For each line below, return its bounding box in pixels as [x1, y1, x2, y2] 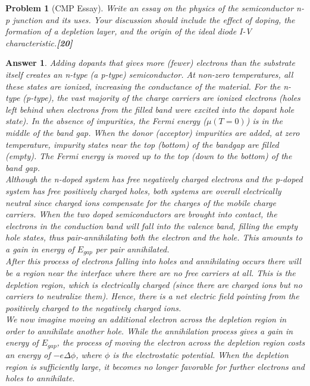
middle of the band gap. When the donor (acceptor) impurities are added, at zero [5, 126, 300, 138]
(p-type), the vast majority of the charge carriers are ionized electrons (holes [23, 91, 300, 104]
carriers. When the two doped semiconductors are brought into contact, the [5, 208, 277, 220]
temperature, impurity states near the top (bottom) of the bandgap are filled [5, 138, 279, 150]
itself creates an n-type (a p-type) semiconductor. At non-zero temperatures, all [5, 68, 293, 80]
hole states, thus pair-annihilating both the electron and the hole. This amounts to [5, 231, 303, 243]
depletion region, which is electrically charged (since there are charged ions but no [5, 278, 302, 290]
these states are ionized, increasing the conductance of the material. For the [5, 80, 281, 92]
